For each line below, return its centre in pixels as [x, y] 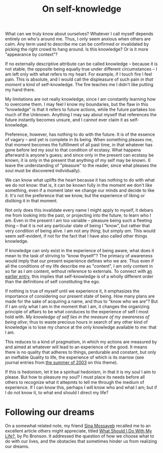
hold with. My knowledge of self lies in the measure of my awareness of [77, 317]
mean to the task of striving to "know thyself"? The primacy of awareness [79, 256]
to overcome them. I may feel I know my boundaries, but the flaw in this [77, 104]
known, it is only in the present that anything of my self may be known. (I [78, 160]
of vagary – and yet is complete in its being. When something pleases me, [79, 140]
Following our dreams [50, 412]
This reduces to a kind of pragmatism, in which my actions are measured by [81, 342]
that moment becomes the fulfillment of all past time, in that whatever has [79, 145]
